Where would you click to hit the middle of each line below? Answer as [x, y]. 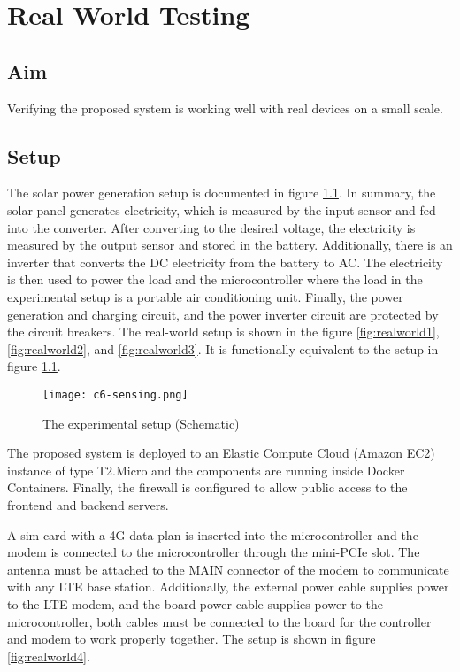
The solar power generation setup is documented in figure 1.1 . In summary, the [222, 193]
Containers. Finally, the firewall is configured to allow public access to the [207, 487]
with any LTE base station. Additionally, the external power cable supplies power [228, 587]
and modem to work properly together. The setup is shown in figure [192, 639]
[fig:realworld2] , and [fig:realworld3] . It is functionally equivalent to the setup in [223, 348]
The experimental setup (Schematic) [141, 423]
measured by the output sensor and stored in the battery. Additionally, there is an [230, 245]
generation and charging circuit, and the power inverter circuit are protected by [223, 314]
